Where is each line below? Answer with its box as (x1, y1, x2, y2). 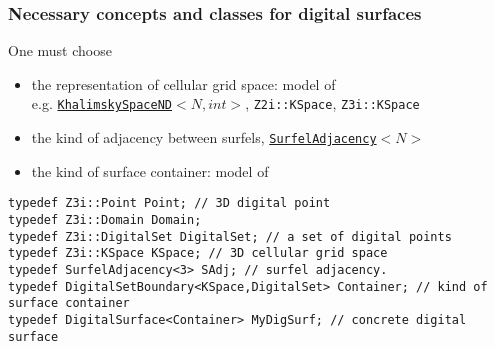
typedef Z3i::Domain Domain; (8, 212, 202, 227)
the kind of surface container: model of (31, 160, 269, 181)
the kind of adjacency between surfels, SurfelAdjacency (31, 127, 377, 148)
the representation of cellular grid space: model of (31, 73, 336, 94)
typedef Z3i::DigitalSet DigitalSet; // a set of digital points (8, 229, 452, 244)
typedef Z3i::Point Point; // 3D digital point (8, 196, 331, 211)
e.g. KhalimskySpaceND (31, 93, 173, 114)
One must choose (8, 40, 112, 61)
